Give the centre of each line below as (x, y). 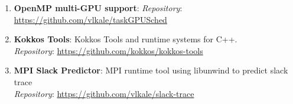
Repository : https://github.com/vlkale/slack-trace (104, 93)
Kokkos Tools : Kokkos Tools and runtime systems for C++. (126, 39)
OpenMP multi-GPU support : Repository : (98, 8)
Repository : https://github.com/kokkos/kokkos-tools (108, 50)
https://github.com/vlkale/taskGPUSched (90, 19)
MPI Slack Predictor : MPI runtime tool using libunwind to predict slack (151, 70)
